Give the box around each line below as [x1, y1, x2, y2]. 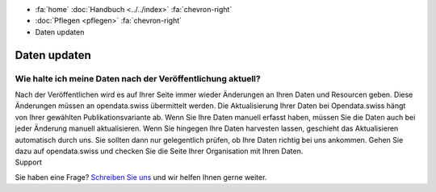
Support [15, 157, 42, 167]
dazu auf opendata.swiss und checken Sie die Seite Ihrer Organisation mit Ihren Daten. [15, 146, 304, 156]
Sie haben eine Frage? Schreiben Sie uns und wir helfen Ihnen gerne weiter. [15, 172, 267, 182]
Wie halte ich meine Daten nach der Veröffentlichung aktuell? [15, 73, 262, 84]
